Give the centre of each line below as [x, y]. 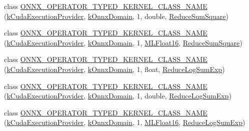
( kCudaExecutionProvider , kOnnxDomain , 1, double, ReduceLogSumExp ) [118, 96]
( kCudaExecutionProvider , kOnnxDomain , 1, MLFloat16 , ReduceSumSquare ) [123, 42]
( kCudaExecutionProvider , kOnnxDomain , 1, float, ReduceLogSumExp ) [114, 69]
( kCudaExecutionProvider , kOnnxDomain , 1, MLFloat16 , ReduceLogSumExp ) [125, 122]
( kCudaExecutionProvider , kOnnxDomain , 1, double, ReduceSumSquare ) [116, 16]
